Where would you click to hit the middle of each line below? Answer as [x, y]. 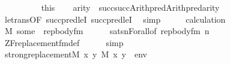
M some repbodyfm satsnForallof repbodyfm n [107, 31]
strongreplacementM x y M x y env [76, 54]
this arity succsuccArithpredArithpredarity [130, 7]
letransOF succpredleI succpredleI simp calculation [115, 19]
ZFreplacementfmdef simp [64, 42]
